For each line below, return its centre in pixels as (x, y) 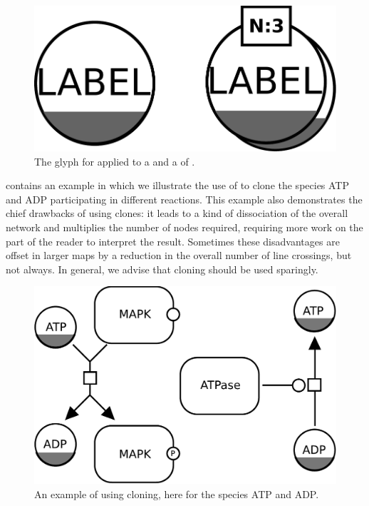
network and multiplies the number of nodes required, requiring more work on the (184, 227)
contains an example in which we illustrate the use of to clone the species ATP (178, 185)
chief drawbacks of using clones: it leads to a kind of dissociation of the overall (177, 213)
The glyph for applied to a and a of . (115, 161)
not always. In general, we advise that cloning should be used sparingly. (162, 269)
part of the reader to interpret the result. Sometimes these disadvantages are (173, 241)
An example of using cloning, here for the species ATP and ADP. (177, 494)
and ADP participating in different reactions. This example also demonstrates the (184, 199)
